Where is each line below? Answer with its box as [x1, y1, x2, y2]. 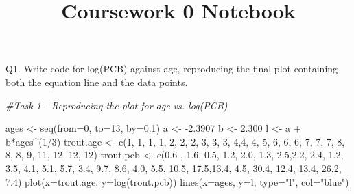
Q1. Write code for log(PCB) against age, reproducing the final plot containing [5, 61, 338, 76]
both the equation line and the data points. [5, 74, 188, 89]
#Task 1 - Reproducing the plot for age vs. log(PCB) [5, 98, 228, 112]
